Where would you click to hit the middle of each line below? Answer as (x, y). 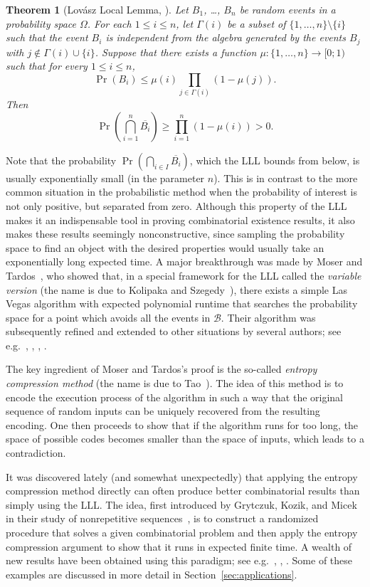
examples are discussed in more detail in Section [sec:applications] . (152, 574)
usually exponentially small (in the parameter (105, 178)
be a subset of (257, 23)
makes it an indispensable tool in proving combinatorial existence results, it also (180, 220)
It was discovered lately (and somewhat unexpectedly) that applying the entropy (182, 476)
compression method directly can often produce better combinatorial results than (183, 491)
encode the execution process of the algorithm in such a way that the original (174, 397)
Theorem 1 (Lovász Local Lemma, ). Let (97, 9)
